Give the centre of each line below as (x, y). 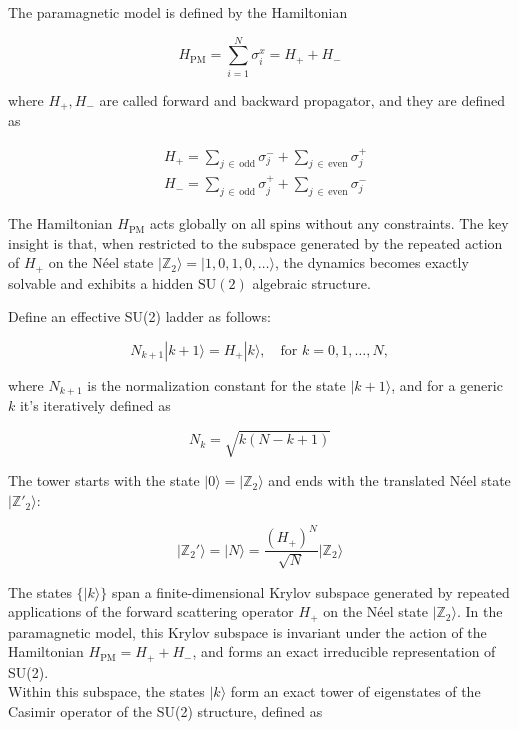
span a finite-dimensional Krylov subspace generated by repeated (310, 591)
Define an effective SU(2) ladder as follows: (139, 316)
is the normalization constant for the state (216, 384)
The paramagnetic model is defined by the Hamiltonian (178, 12)
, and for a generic (447, 384)
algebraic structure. (311, 282)
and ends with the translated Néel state (389, 480)
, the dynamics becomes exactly (372, 262)
